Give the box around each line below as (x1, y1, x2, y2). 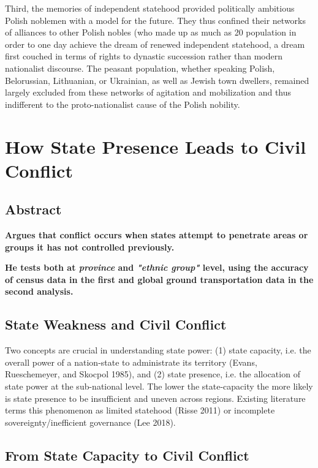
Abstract (5, 200, 62, 219)
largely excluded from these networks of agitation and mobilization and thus (5, 86, 292, 99)
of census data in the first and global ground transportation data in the (5, 273, 314, 285)
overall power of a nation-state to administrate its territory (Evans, (5, 355, 257, 368)
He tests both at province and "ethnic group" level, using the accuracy (5, 261, 309, 274)
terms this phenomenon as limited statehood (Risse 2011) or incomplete (5, 404, 275, 417)
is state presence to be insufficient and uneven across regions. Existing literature (5, 391, 306, 404)
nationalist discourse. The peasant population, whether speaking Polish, (5, 61, 275, 74)
